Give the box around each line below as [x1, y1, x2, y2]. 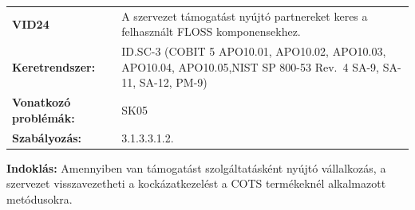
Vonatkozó [12, 94, 71, 111]
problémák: [12, 109, 75, 126]
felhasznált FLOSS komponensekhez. [121, 23, 301, 40]
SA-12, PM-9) [139, 74, 207, 91]
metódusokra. [6, 190, 73, 207]
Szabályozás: [12, 129, 82, 146]
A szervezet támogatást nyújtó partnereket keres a [121, 7, 368, 24]
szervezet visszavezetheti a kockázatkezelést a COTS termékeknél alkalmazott [6, 175, 386, 192]
